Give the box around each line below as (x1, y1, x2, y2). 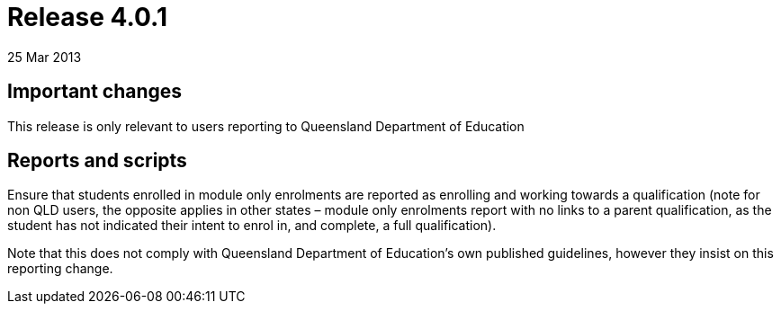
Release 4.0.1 (7, 2, 167, 32)
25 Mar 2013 (7, 49, 82, 65)
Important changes (7, 80, 183, 103)
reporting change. (7, 261, 113, 277)
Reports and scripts (7, 149, 187, 173)
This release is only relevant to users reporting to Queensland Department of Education (7, 118, 525, 134)
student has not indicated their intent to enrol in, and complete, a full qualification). (7, 218, 497, 234)
